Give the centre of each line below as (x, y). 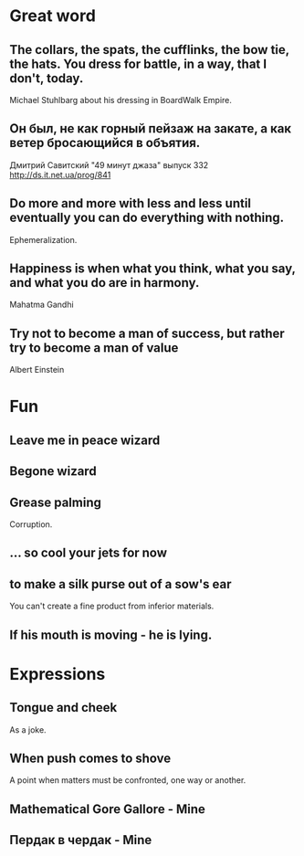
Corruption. (31, 524)
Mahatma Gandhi (42, 305)
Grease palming (56, 502)
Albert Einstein (37, 370)
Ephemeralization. (43, 239)
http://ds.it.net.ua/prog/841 (60, 174)
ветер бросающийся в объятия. (105, 143)
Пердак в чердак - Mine (81, 840)
